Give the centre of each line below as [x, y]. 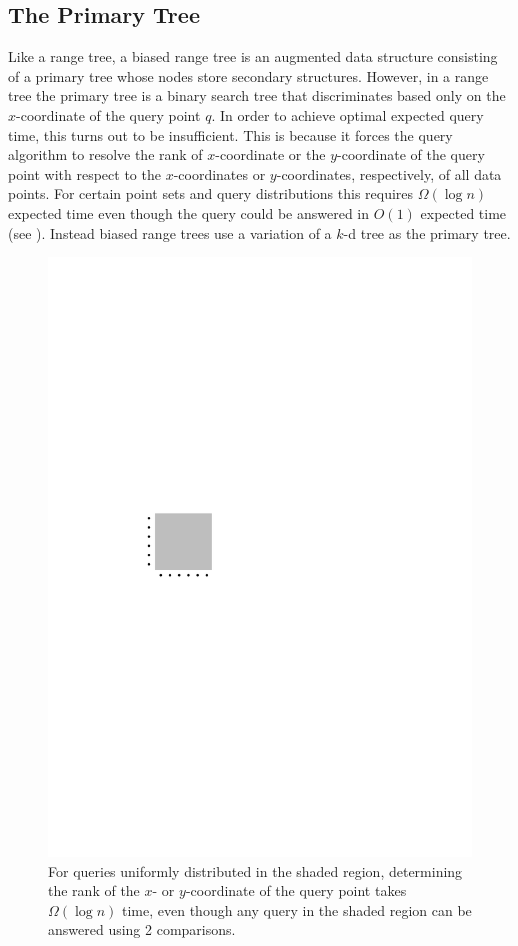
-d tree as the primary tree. [427, 232]
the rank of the [94, 890]
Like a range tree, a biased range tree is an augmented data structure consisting [253, 56]
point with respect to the [84, 173]
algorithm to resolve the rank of [105, 154]
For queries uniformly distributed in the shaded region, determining [255, 870]
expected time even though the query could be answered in [189, 212]
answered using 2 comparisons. [142, 929]
